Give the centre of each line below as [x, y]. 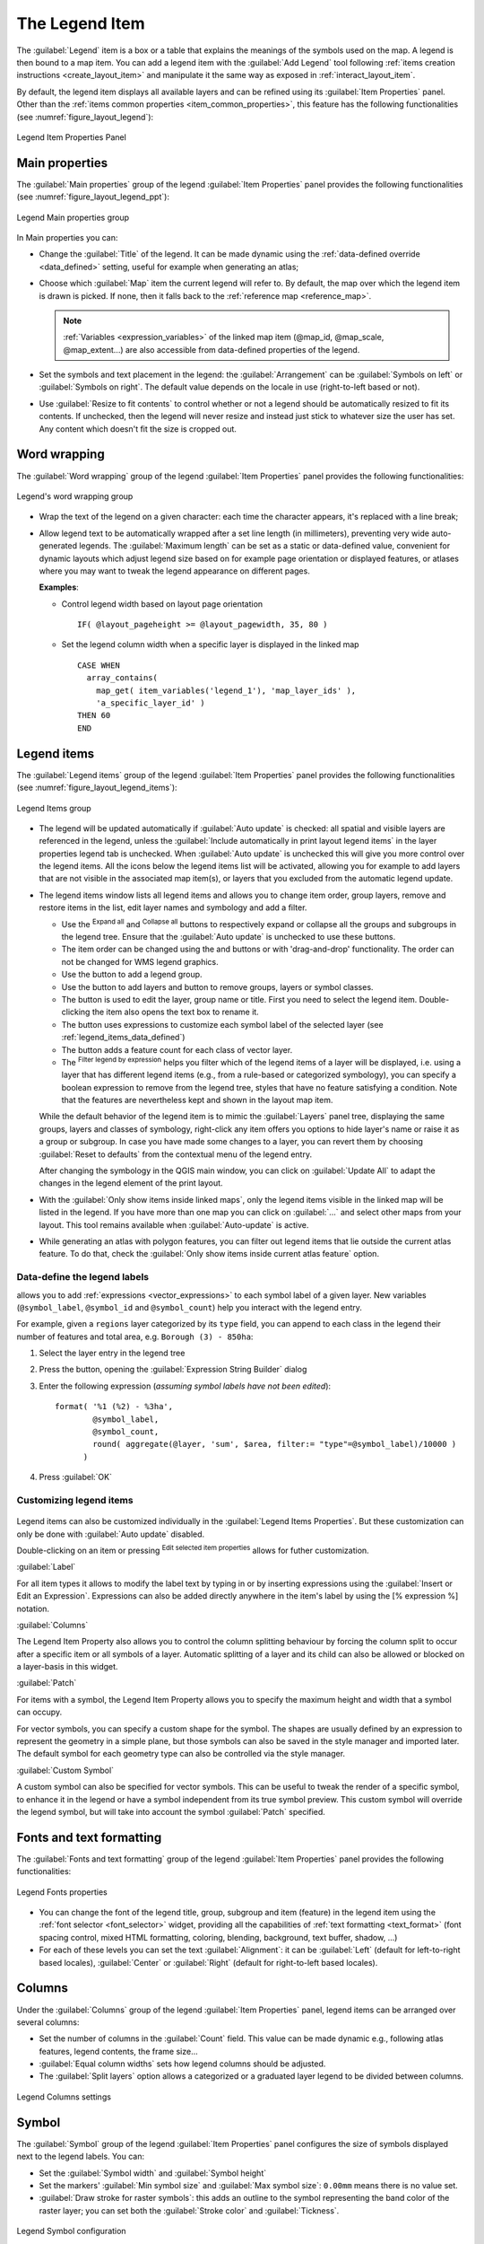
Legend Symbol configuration [71, 2231]
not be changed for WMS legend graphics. [140, 961]
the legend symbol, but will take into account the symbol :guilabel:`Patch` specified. [171, 1811]
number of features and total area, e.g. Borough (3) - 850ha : [135, 1337]
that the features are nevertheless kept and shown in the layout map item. [197, 1100]
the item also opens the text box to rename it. [175, 1012]
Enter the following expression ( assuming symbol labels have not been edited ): [185, 1386]
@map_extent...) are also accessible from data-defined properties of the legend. [212, 349]
